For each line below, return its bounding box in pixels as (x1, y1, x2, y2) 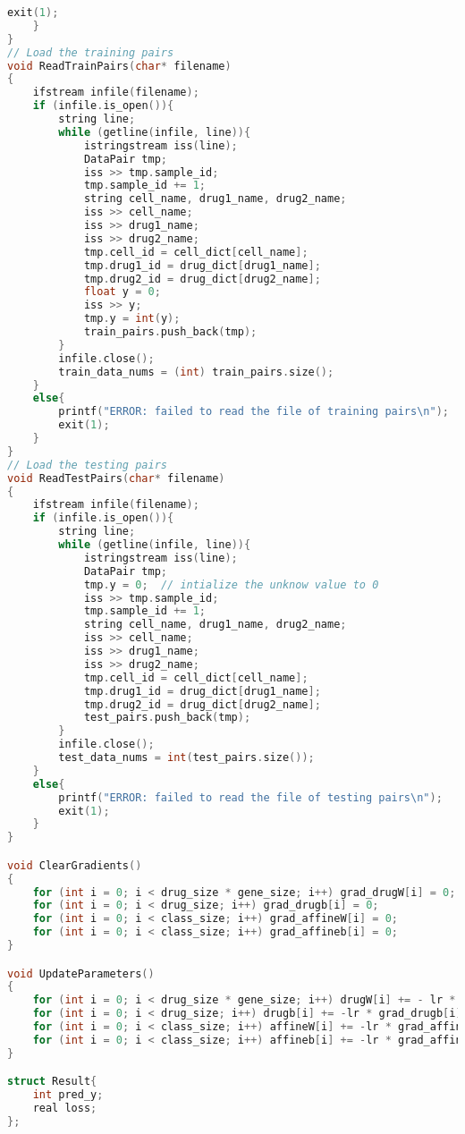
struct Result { (7, 1075, 97, 1088)
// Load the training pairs (7, 46, 174, 59)
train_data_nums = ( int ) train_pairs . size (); (58, 365, 334, 378)
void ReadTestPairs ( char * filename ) (7, 471, 225, 485)
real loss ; (32, 1102, 97, 1115)
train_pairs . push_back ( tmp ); (83, 326, 258, 338)
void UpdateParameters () (7, 967, 155, 980)
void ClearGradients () (7, 859, 142, 872)
